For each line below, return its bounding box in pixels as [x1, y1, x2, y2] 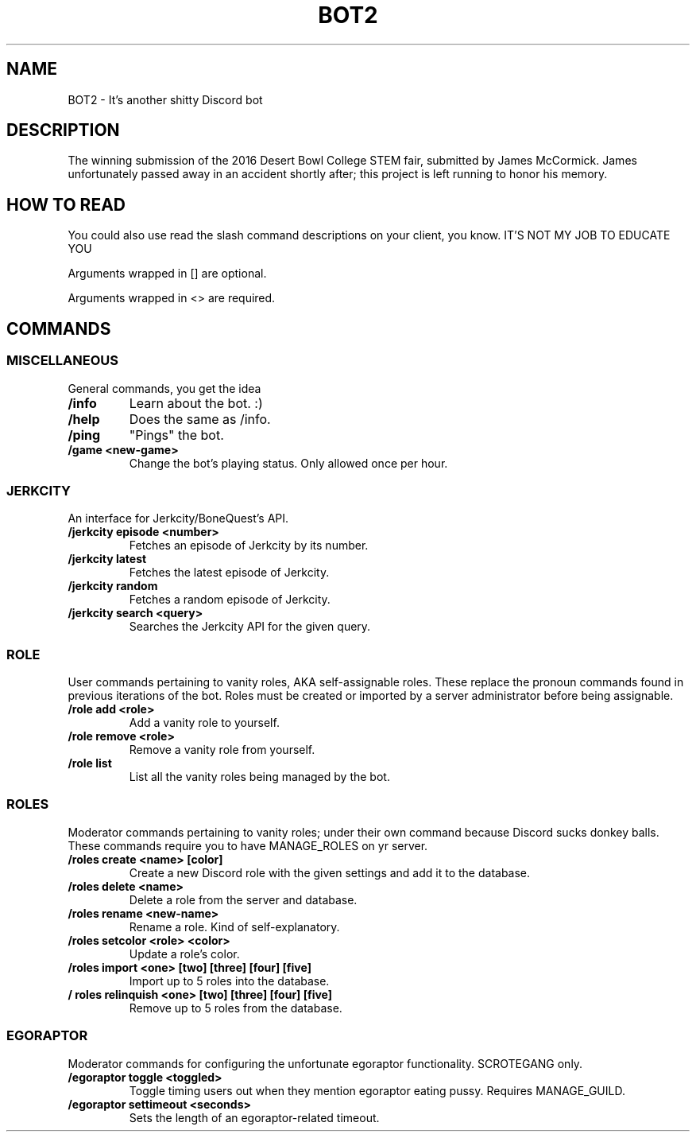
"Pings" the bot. [129, 426, 224, 443]
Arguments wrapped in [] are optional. [68, 266, 267, 281]
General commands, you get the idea [68, 381, 261, 395]
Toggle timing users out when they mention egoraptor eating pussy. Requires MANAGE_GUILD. [129, 1083, 625, 1097]
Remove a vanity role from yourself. [129, 743, 315, 756]
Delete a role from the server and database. [129, 892, 358, 907]
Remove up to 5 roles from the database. [129, 1000, 342, 1015]
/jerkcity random [68, 579, 158, 593]
